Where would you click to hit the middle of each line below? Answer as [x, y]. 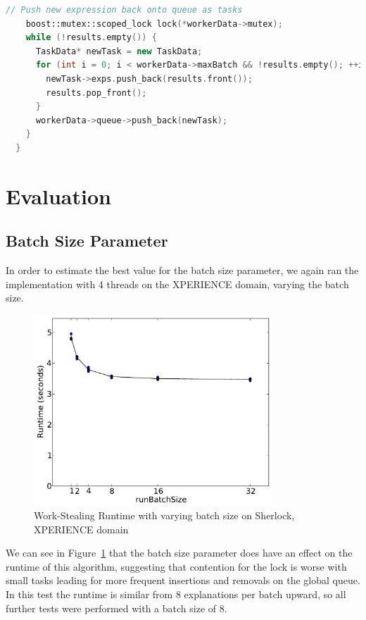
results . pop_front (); [96, 93]
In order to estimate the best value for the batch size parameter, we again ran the [182, 270]
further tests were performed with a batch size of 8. [116, 608]
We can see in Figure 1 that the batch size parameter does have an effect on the [179, 553]
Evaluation [58, 196]
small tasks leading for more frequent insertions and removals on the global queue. [183, 580]
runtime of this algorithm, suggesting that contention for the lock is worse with [176, 566]
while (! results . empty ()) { [91, 38]
